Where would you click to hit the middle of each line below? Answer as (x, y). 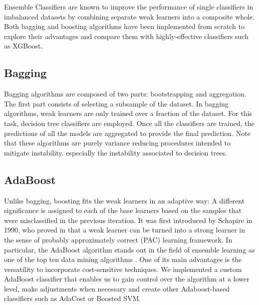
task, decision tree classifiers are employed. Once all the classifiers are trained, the (129, 123)
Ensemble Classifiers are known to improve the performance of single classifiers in (129, 6)
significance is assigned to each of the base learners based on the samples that (123, 210)
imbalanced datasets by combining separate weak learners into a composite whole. (129, 16)
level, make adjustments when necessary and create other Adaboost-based (117, 288)
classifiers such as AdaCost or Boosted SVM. (73, 298)
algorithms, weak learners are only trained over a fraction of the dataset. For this (128, 113)
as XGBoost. (23, 46)
